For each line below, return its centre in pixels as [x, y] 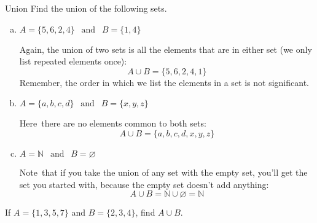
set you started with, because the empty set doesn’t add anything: [144, 184]
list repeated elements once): [73, 61]
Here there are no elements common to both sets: [113, 123]
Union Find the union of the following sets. [86, 8]
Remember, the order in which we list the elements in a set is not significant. [164, 82]
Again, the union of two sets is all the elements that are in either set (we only [166, 49]
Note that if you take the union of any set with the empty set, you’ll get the [163, 172]
